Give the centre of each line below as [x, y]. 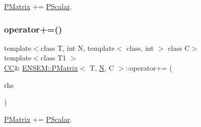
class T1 [54, 58]
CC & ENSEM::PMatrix [41, 68]
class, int [140, 47]
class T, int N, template [78, 47]
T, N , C [102, 68]
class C [179, 47]
